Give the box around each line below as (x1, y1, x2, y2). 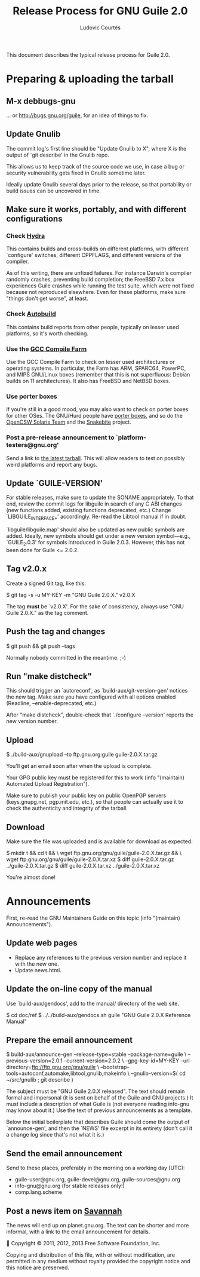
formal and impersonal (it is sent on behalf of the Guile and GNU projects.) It (6, 1094, 193, 1101)
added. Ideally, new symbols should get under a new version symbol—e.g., (6, 532, 191, 540)
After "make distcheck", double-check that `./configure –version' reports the (6, 711, 194, 718)
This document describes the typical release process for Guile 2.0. (6, 51, 170, 58)
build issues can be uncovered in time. (6, 187, 101, 194)
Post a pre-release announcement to (6, 433, 115, 442)
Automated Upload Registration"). (6, 780, 90, 788)
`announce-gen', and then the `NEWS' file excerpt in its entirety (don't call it (6, 1125, 193, 1132)
